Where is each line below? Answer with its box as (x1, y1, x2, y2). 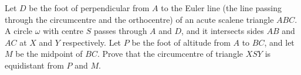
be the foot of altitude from (131, 36, 231, 48)
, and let (264, 36, 295, 48)
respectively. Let (62, 36, 121, 48)
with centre (43, 25, 83, 37)
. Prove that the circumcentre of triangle (97, 47, 243, 60)
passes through (93, 25, 147, 37)
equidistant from (5, 59, 64, 71)
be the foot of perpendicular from (29, 2, 150, 13)
